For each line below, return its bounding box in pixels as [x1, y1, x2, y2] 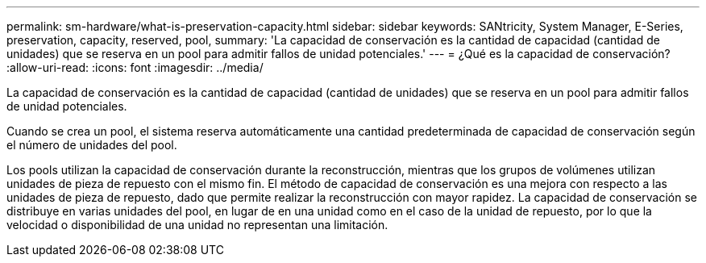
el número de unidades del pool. [6, 138, 177, 152]
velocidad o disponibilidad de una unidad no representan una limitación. [6, 218, 388, 232]
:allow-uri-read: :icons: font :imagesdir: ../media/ [6, 61, 264, 74]
